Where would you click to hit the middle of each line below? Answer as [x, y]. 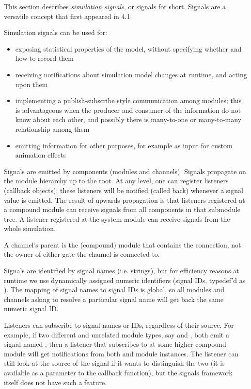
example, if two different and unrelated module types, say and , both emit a [117, 334]
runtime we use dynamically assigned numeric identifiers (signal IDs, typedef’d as [125, 280]
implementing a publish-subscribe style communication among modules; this [128, 100]
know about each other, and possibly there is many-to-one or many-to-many [128, 119]
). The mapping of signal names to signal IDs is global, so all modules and [114, 290]
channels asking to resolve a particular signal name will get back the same [114, 299]
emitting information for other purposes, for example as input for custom [124, 145]
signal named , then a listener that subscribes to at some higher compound [115, 344]
